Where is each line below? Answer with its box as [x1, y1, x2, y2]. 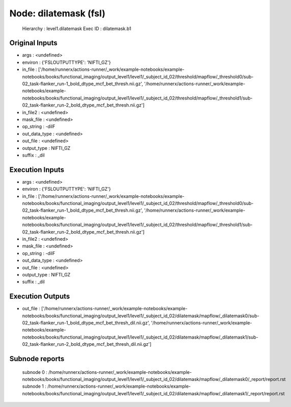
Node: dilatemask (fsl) [9, 8, 105, 19]
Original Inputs [9, 39, 58, 47]
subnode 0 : [22, 369, 48, 375]
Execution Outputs [9, 292, 70, 301]
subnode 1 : [22, 383, 47, 390]
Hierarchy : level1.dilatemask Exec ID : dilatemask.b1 [22, 26, 131, 32]
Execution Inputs [9, 165, 65, 174]
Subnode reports [9, 354, 65, 363]
